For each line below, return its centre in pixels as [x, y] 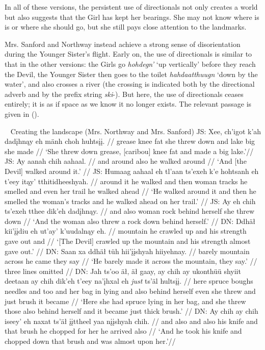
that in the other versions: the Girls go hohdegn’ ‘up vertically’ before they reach [130, 64]
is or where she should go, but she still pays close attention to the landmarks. [126, 27]
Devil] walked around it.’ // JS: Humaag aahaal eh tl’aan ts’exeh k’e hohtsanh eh [132, 171]
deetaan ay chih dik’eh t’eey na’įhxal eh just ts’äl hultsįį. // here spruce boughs [129, 281]
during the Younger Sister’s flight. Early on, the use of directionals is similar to [128, 54]
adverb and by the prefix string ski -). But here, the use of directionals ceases [124, 94]
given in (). [22, 114]
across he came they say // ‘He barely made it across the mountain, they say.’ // [131, 261]
